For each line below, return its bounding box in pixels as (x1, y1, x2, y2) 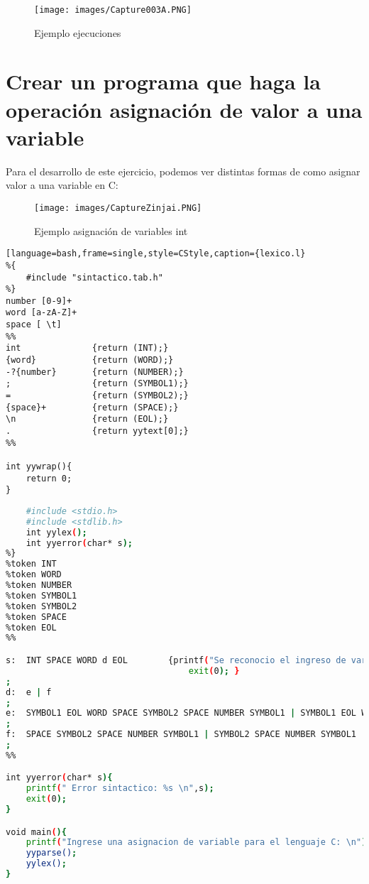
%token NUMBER (6, 580, 72, 591)
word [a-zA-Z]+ (6, 307, 77, 318)
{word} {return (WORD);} (6, 355, 174, 366)
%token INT (6, 559, 57, 569)
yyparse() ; (26, 848, 77, 858)
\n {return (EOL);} (6, 414, 169, 425)
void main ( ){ (6, 826, 67, 837)
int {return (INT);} (6, 343, 169, 354)
